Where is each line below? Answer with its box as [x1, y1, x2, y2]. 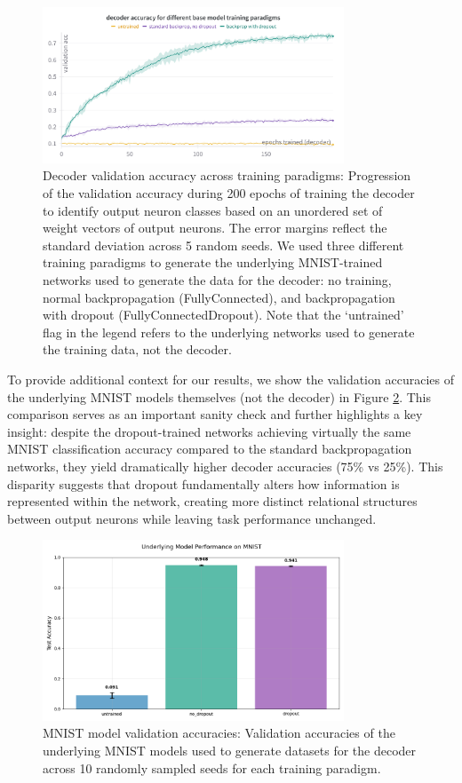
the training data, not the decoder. [43, 340, 232, 359]
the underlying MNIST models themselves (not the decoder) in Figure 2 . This [7, 387, 432, 406]
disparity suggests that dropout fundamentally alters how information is [7, 474, 400, 493]
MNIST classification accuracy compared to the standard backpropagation [7, 439, 412, 458]
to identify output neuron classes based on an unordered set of [43, 201, 383, 219]
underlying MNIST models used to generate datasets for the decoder [43, 741, 417, 760]
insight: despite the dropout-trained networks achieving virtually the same [7, 422, 411, 440]
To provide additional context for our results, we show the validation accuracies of [7, 370, 454, 388]
